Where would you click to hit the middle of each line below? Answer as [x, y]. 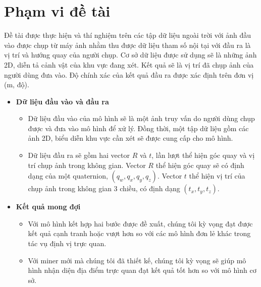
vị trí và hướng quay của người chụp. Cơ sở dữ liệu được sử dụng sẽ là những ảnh [130, 55]
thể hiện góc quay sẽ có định [200, 165]
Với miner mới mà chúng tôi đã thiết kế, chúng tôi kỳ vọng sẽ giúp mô [137, 260]
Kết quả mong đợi [48, 207]
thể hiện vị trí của [217, 176]
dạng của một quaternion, [68, 176]
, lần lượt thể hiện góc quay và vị [203, 155]
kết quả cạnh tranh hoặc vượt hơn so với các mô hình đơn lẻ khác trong [139, 233]
